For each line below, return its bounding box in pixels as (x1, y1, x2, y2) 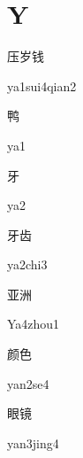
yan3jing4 (7, 433, 59, 452)
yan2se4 (7, 374, 49, 392)
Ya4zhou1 (7, 314, 60, 333)
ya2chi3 (7, 255, 48, 274)
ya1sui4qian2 (7, 76, 77, 95)
